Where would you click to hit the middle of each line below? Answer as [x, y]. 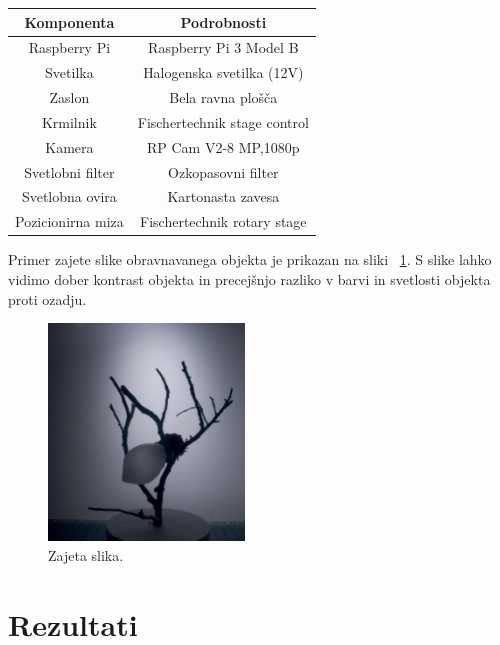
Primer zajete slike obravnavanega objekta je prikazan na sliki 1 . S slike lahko [250, 259]
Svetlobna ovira [69, 196]
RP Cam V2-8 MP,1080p [223, 146]
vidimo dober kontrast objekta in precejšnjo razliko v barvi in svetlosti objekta [249, 278]
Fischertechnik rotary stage [223, 221]
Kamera [69, 146]
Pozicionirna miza [69, 221]
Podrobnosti [223, 21]
